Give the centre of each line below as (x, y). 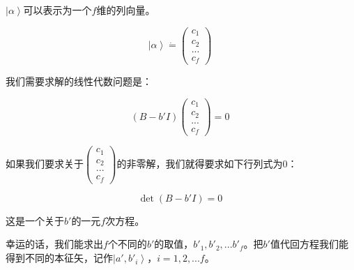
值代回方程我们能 (309, 244)
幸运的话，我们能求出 (54, 244)
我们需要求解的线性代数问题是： (79, 81)
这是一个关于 (35, 220)
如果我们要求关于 (45, 164)
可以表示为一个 (57, 10)
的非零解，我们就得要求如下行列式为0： (207, 164)
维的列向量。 (126, 10)
